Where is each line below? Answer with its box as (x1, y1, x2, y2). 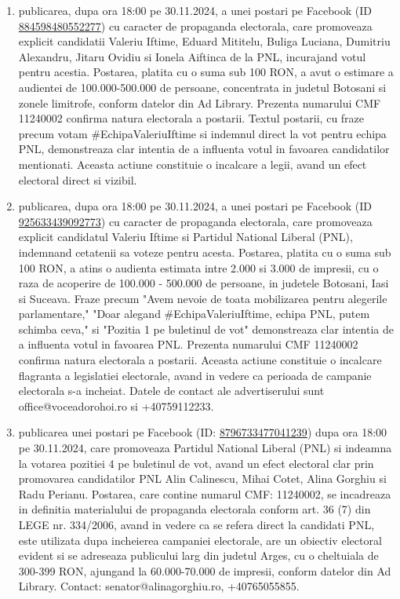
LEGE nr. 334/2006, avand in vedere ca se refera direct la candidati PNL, (18, 517, 375, 532)
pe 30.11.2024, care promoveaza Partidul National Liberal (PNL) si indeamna (18, 440, 392, 456)
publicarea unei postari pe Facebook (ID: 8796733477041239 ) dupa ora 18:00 (18, 424, 387, 440)
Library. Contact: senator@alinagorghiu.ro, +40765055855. (18, 578, 300, 594)
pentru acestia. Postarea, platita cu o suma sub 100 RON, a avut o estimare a (18, 64, 394, 80)
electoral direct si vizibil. (18, 171, 137, 188)
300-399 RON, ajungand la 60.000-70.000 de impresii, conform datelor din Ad (18, 562, 391, 579)
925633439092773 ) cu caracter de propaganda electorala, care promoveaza (18, 213, 373, 229)
